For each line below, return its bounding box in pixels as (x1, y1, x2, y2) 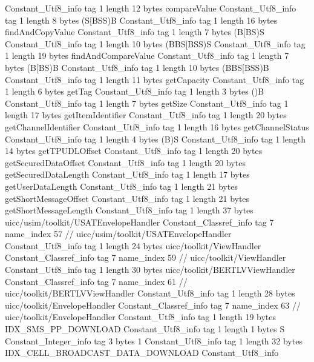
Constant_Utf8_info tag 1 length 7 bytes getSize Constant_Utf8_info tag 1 (5, 96, 289, 109)
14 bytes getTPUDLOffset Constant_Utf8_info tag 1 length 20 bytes (5, 144, 263, 157)
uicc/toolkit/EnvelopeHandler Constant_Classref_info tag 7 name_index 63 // (5, 298, 301, 311)
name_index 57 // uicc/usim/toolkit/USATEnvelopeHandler (5, 227, 232, 240)
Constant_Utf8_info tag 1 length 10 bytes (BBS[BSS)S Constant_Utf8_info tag (5, 37, 306, 50)
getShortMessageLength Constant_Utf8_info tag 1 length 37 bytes (5, 204, 253, 216)
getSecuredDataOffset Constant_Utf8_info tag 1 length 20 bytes (5, 156, 246, 169)
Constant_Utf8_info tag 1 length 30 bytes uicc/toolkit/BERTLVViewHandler (5, 263, 295, 276)
